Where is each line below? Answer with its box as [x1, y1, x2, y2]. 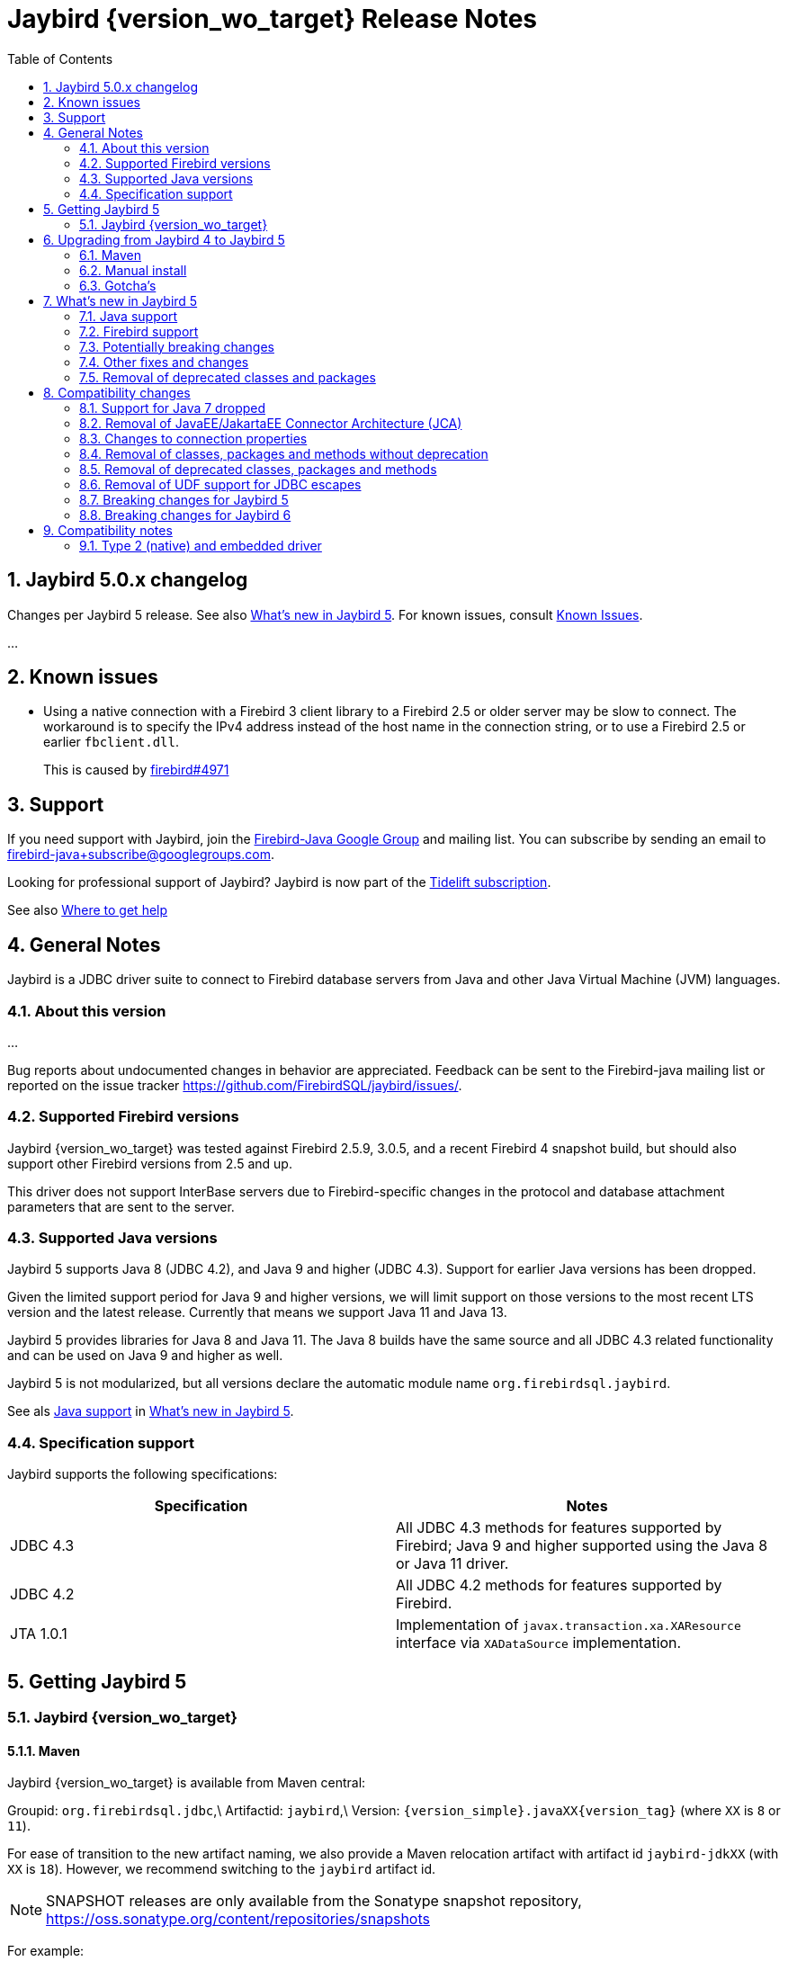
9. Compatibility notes [43, 522, 173, 538]
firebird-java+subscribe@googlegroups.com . [7, 846, 274, 863]
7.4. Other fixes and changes [79, 354, 249, 370]
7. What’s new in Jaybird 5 [43, 292, 198, 309]
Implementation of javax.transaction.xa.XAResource [396, 1616, 741, 1634]
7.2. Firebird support [79, 323, 199, 339]
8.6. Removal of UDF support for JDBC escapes [79, 476, 362, 492]
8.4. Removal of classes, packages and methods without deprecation [79, 445, 488, 461]
